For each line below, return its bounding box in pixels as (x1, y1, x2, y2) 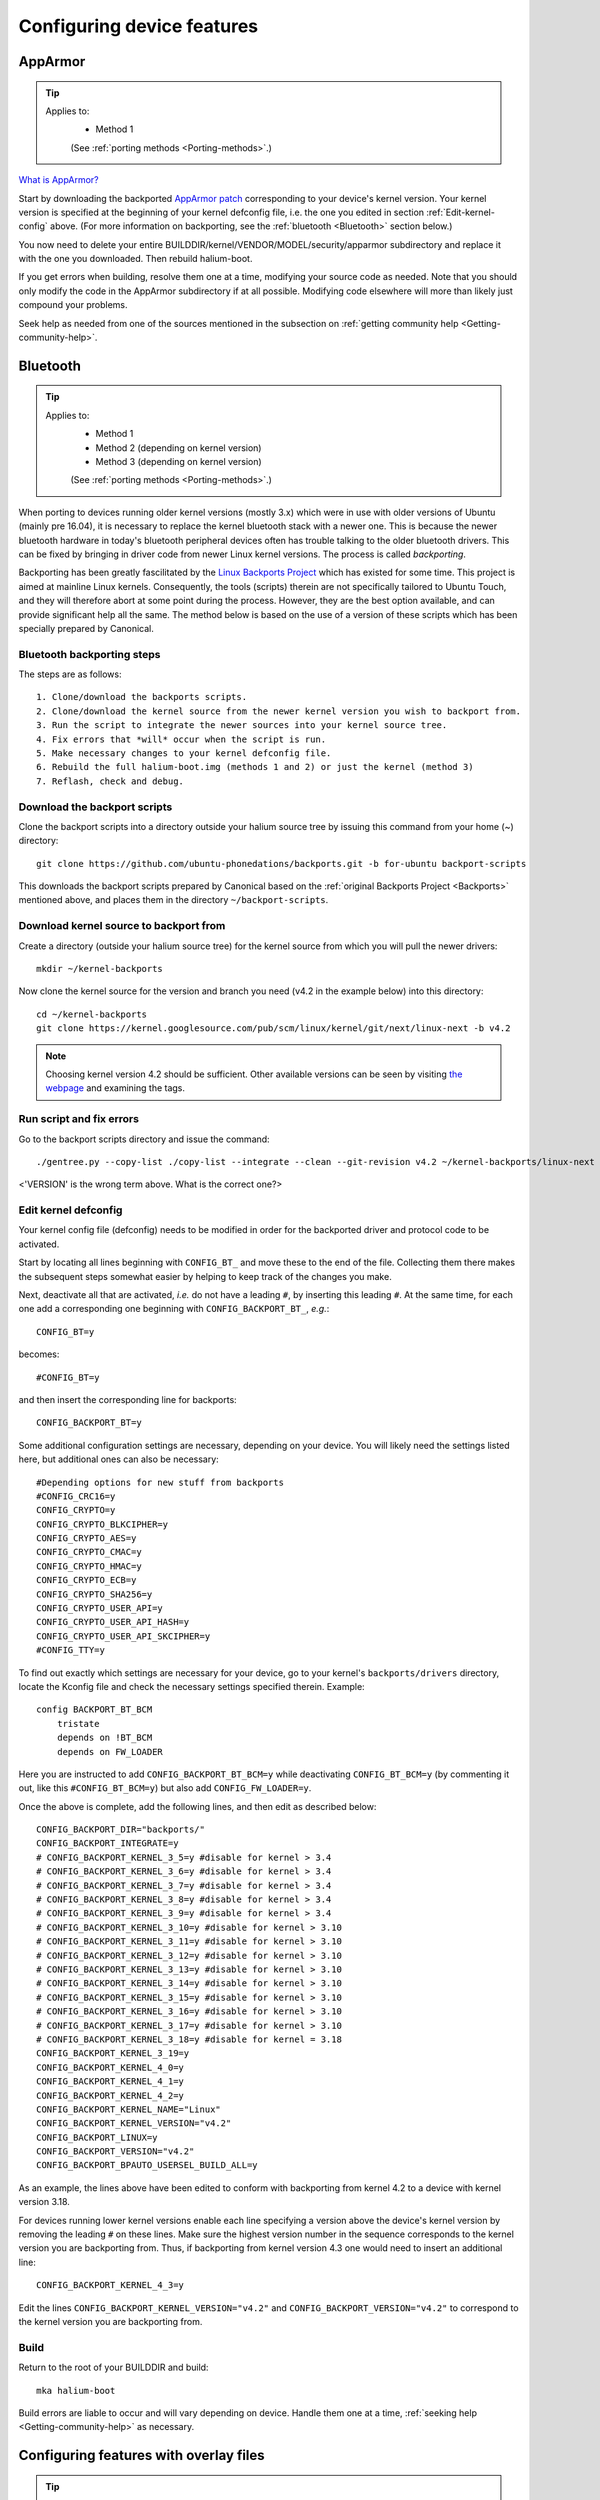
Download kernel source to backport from (18, 919, 226, 933)
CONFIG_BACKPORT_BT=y (36, 1417, 142, 1429)
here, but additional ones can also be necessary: (18, 1453, 219, 1465)
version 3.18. (18, 2196, 70, 2208)
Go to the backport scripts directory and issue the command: (18, 1133, 270, 1145)
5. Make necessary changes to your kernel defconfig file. (36, 748, 332, 759)
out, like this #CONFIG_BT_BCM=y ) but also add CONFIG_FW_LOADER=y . (18, 1782, 312, 1794)
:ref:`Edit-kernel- (426, 206, 495, 218)
